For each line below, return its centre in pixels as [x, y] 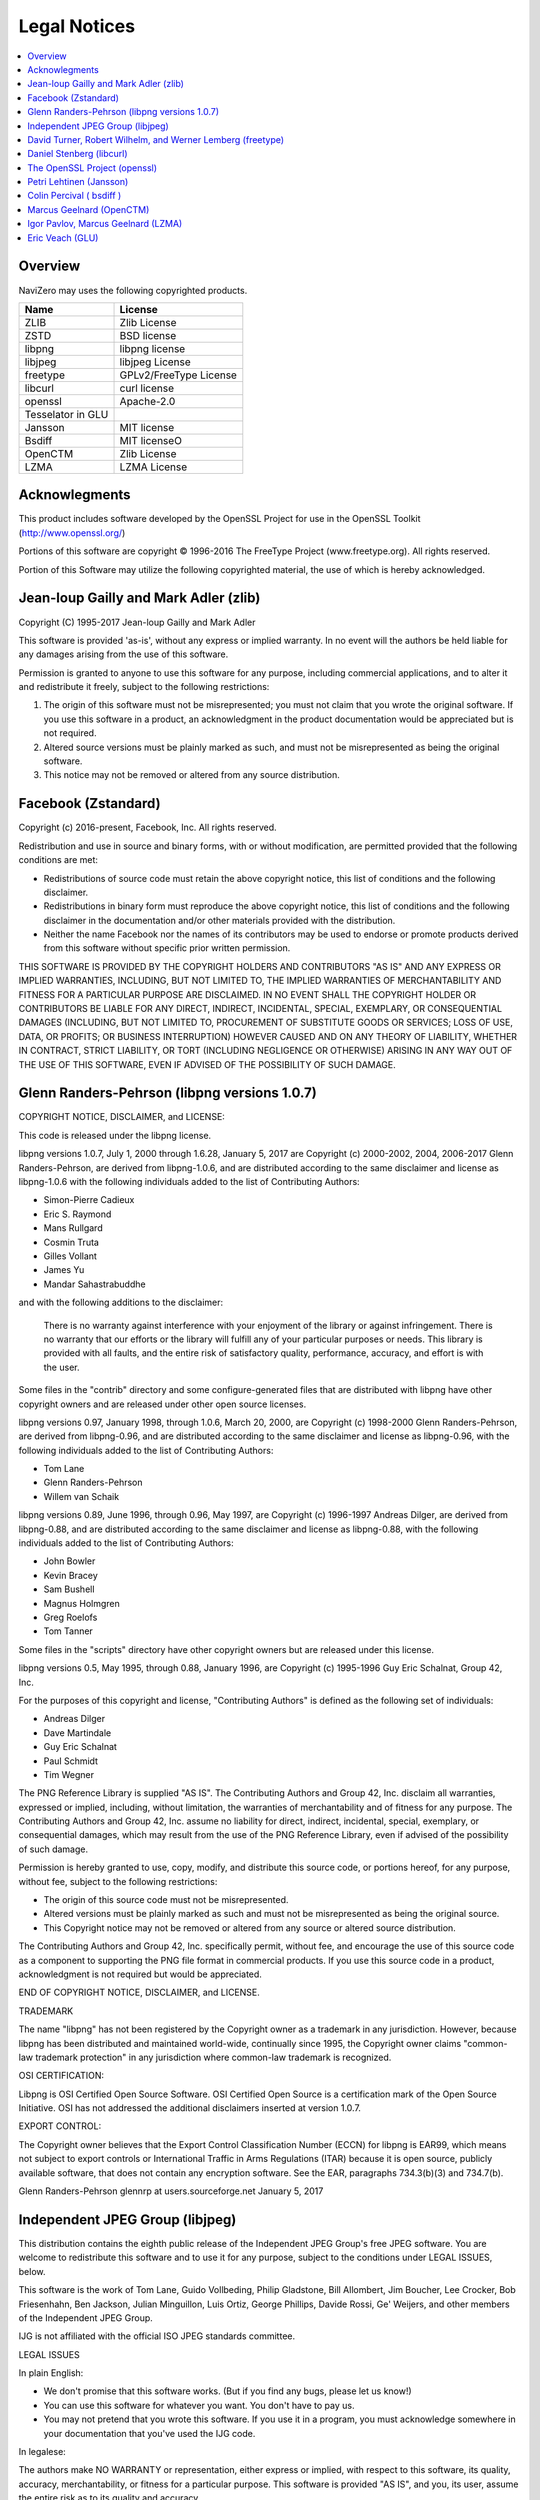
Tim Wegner [69, 1774]
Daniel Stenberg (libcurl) [77, 154]
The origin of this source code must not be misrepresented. [166, 1900]
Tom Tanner [68, 1631]
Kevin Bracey [71, 1575]
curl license [147, 388]
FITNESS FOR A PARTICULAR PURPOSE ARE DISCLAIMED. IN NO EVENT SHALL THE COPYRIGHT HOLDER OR [247, 994]
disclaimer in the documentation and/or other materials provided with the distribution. [219, 920]
